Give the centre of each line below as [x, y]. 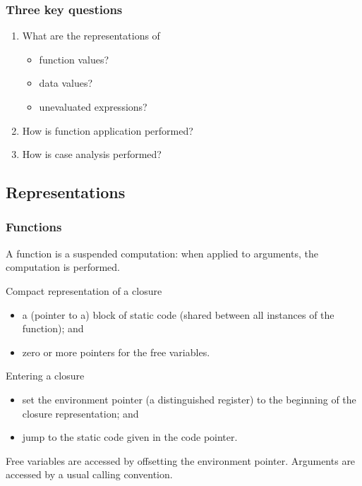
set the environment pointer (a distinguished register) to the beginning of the [189, 399]
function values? [74, 59]
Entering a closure [45, 376]
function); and [53, 328]
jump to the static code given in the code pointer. [130, 437]
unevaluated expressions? [93, 107]
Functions [34, 227]
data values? [66, 83]
